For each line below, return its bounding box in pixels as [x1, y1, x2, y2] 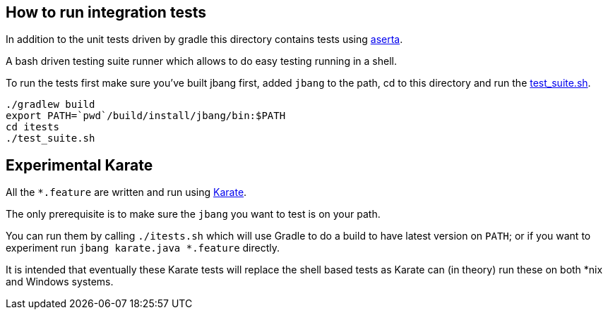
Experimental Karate [6, 156, 153, 174]
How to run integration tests [6, 4, 206, 21]
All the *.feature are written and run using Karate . [6, 186, 247, 199]
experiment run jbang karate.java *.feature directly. [6, 242, 280, 254]
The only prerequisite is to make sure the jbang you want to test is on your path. [6, 208, 381, 221]
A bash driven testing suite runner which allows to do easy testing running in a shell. [6, 55, 397, 68]
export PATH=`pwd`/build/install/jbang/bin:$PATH [6, 110, 286, 122]
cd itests [6, 121, 59, 133]
